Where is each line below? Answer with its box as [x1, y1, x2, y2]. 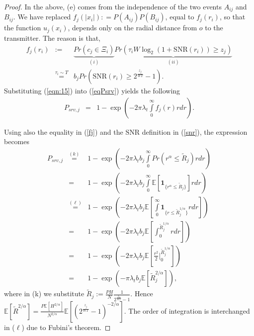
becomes [4, 136, 30, 147]
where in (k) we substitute [4, 288, 85, 299]
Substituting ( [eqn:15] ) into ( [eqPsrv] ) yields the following [4, 85, 180, 95]
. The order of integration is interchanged [124, 305, 250, 316]
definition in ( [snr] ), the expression [142, 126, 248, 137]
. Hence [130, 288, 153, 299]
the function [4, 22, 41, 33]
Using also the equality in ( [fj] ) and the [4, 126, 123, 137]
